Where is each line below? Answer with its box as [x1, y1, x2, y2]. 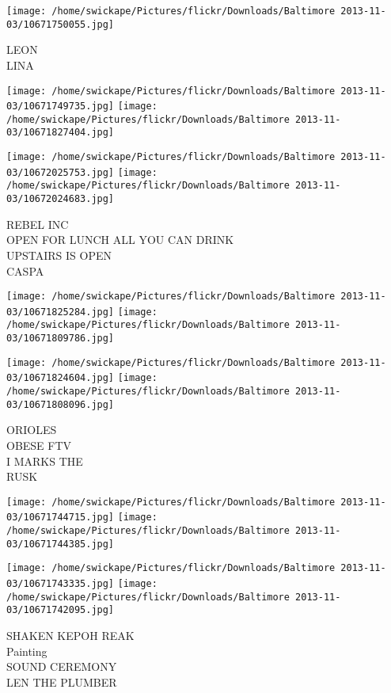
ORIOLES [6, 421, 57, 438]
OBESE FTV [6, 436, 72, 453]
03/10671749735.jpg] [6, 101, 115, 112]
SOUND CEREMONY [6, 658, 117, 675]
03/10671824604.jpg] [6, 372, 115, 384]
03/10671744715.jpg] [6, 512, 115, 524]
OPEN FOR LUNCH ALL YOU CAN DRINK [6, 231, 234, 248]
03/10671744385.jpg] [6, 538, 115, 550]
